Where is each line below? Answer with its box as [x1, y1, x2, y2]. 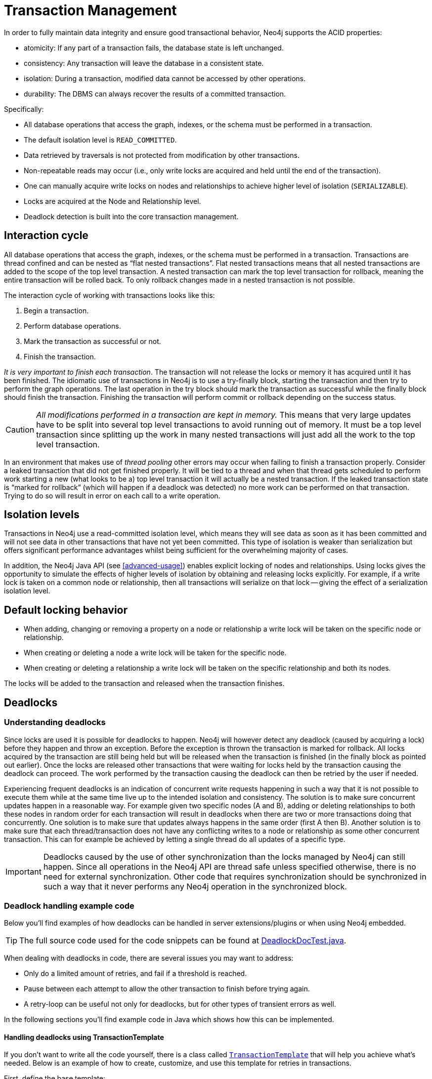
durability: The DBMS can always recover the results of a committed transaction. [24, 89, 286, 98]
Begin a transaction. [24, 306, 89, 315]
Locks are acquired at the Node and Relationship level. [24, 196, 201, 205]
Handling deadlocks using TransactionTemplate [4, 1032, 164, 1041]
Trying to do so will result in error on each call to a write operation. [4, 491, 220, 500]
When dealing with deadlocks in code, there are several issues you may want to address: [4, 954, 294, 963]
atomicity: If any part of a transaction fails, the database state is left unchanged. [24, 43, 284, 52]
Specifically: [4, 104, 44, 113]
